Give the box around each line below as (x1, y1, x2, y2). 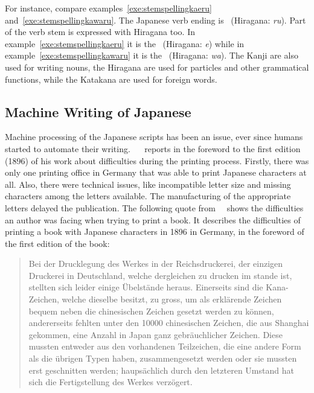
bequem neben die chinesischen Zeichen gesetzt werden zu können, (28, 304, 274, 317)
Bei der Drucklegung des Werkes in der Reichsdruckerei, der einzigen (28, 257, 283, 270)
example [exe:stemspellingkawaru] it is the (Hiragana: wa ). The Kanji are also (5, 49, 298, 62)
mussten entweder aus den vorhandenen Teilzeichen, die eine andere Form (28, 340, 301, 353)
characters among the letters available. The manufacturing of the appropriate (5, 190, 291, 202)
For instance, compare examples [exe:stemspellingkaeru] (5, 2, 212, 14)
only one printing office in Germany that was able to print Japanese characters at (5, 166, 307, 179)
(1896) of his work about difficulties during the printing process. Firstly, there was (5, 154, 309, 167)
